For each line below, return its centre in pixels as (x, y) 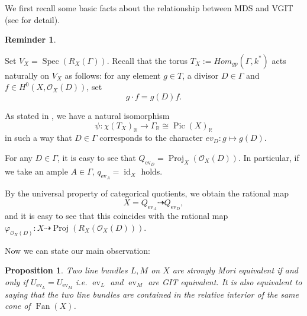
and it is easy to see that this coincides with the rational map (117, 216)
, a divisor (201, 75)
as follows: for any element (113, 75)
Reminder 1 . (30, 39)
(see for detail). (33, 19)
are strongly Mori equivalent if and (235, 270)
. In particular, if (269, 157)
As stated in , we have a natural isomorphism (87, 115)
